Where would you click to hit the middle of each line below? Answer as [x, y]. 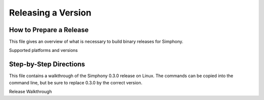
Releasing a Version [50, 13]
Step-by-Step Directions [47, 64]
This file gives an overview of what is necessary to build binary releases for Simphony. [96, 42]
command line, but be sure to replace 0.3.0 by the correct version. [76, 83]
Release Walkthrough [31, 92]
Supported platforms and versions [44, 50]
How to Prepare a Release [49, 30]
